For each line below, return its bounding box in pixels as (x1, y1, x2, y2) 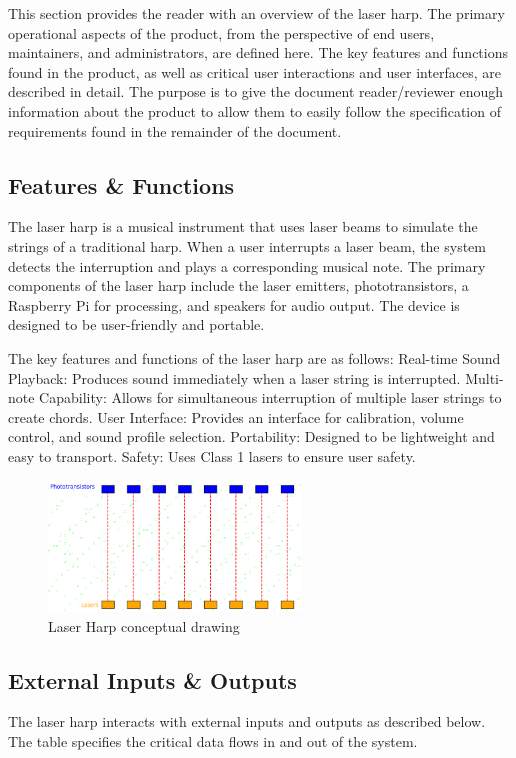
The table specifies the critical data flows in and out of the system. (8, 730, 418, 751)
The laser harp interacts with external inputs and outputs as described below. (8, 711, 486, 732)
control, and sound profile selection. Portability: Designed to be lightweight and (8, 426, 495, 447)
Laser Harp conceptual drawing (48, 615, 240, 636)
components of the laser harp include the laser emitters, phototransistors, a (8, 275, 469, 296)
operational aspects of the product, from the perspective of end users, (8, 22, 435, 43)
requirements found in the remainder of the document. (8, 120, 342, 141)
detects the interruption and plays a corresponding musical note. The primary (8, 255, 486, 276)
